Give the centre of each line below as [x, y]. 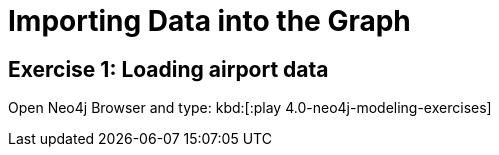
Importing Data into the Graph [209, 21]
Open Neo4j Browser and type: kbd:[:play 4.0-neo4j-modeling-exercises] [250, 108]
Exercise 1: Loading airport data [168, 69]
